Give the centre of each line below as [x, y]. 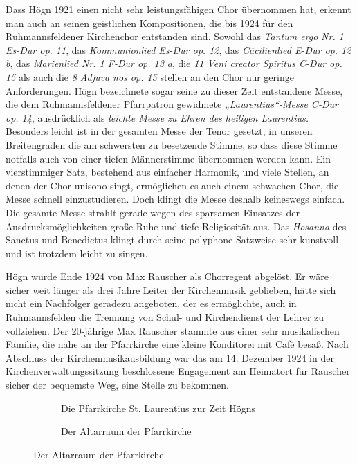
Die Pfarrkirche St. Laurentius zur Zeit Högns [158, 408]
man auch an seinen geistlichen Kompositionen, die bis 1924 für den [149, 22]
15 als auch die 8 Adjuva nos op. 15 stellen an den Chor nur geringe [150, 76]
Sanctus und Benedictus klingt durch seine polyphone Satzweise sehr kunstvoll [172, 240]
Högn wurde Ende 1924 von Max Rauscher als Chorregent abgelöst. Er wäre [167, 276]
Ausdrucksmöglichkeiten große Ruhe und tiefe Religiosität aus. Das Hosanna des [176, 226]
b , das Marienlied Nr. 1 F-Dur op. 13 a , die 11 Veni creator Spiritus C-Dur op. [174, 63]
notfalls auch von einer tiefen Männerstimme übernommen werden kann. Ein [168, 158]
